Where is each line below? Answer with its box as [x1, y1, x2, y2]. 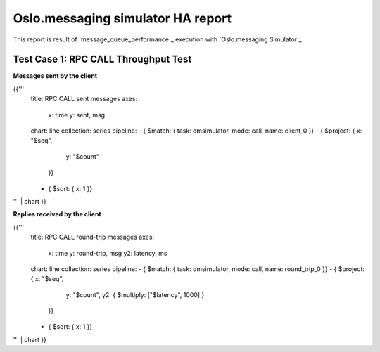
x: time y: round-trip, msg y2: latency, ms [48, 249, 167, 257]
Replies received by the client [13, 210, 101, 219]
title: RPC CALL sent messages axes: [30, 95, 137, 103]
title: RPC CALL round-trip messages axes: [30, 233, 155, 242]
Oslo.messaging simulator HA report [13, 11, 232, 26]
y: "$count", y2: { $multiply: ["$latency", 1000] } [65, 290, 205, 299]
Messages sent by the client [13, 72, 98, 80]
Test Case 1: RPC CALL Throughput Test [13, 53, 192, 65]
